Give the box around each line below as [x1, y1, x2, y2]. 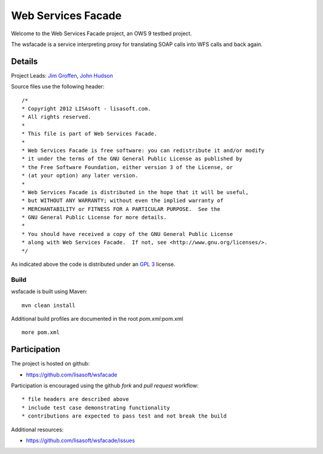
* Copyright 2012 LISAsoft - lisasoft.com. [22, 105, 151, 112]
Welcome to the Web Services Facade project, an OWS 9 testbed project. [11, 30, 192, 37]
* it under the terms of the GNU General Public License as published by [22, 155, 243, 162]
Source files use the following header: [11, 83, 105, 90]
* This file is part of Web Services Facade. [22, 130, 158, 137]
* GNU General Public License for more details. [22, 214, 167, 221]
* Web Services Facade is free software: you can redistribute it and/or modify [22, 147, 265, 154]
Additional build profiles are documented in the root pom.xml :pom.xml [11, 315, 184, 322]
